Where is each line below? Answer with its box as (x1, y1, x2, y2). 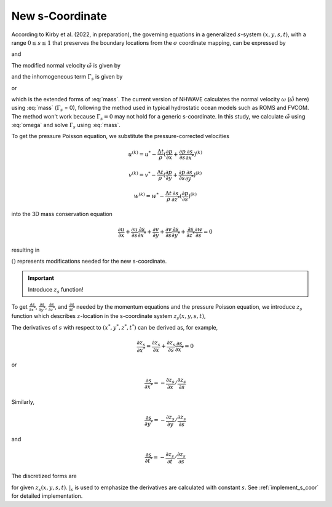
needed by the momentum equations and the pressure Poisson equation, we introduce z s (76, 303, 302, 312)
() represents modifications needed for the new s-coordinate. (11, 258, 167, 265)
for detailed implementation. (11, 492, 83, 500)
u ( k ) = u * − (128, 149, 157, 158)
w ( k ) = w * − (133, 191, 165, 199)
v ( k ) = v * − (128, 171, 156, 178)
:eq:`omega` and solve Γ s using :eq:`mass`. (11, 122, 121, 130)
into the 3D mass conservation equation (11, 211, 113, 217)
